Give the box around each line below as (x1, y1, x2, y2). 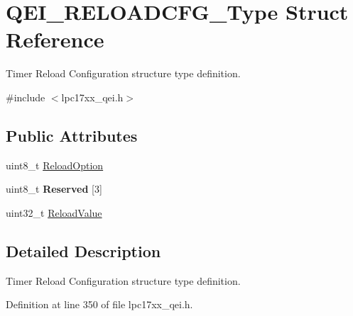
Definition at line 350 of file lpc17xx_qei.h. (6, 297, 193, 312)
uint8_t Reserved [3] (6, 181, 102, 196)
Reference (6, 25, 104, 54)
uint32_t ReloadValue (6, 205, 102, 220)
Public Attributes (6, 124, 138, 146)
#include (6, 89, 45, 104)
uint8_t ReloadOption (6, 157, 104, 172)
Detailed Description (6, 239, 161, 261)
